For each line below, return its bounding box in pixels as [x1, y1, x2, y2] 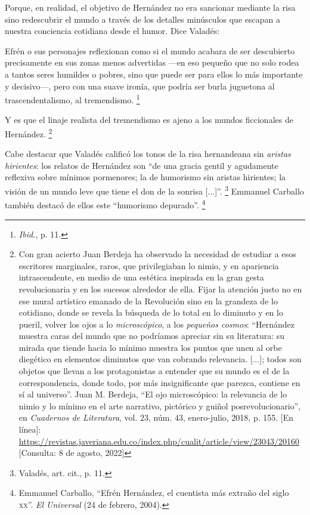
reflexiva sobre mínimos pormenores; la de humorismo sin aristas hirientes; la [5, 171, 286, 183]
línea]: [18, 423, 41, 436]
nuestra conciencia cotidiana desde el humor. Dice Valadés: [5, 24, 220, 37]
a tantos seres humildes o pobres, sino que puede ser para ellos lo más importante [5, 67, 303, 80]
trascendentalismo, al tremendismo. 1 [5, 92, 140, 106]
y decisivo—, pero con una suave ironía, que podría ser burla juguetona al [5, 79, 275, 92]
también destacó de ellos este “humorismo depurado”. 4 [5, 197, 206, 211]
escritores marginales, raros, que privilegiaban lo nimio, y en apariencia [18, 259, 279, 272]
